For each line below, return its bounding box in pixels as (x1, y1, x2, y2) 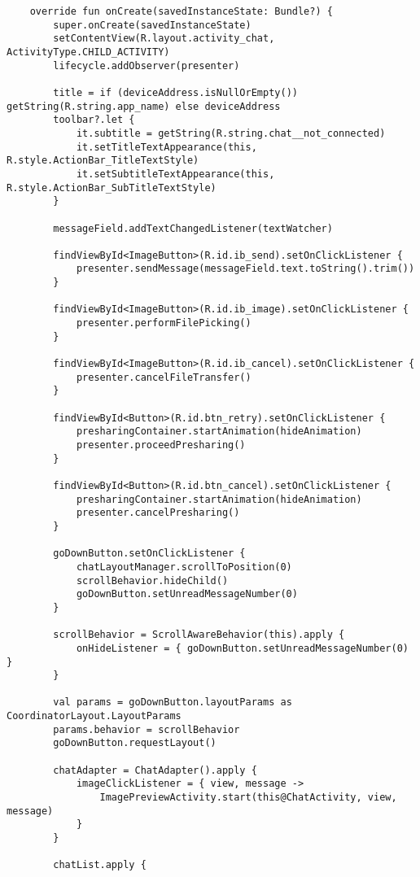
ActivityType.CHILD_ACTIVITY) (7, 46, 170, 58)
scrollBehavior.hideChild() (76, 574, 229, 587)
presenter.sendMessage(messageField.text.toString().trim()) (76, 263, 415, 275)
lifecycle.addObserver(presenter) (53, 59, 240, 72)
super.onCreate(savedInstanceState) (53, 19, 252, 31)
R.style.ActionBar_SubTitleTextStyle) (7, 181, 217, 194)
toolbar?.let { (53, 114, 135, 126)
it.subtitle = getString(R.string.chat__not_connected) (76, 127, 386, 139)
